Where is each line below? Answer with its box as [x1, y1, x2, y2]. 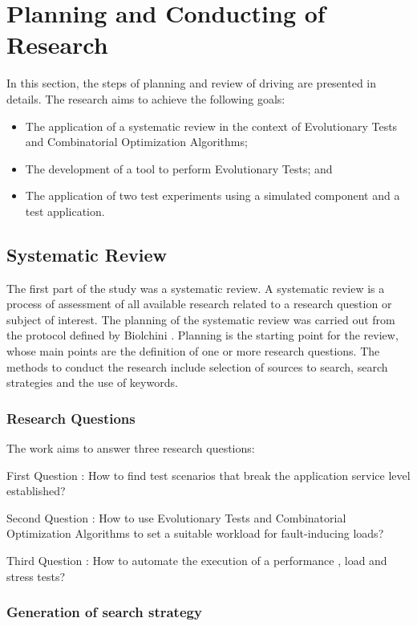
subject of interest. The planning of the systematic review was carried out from [6, 311, 395, 327]
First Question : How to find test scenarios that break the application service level [6, 466, 411, 483]
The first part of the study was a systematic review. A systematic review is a [6, 279, 385, 296]
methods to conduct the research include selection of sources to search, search [6, 358, 388, 375]
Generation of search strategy [6, 602, 202, 622]
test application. [25, 202, 105, 219]
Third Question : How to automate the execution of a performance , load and [6, 552, 387, 569]
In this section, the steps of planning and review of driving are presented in [6, 75, 377, 91]
